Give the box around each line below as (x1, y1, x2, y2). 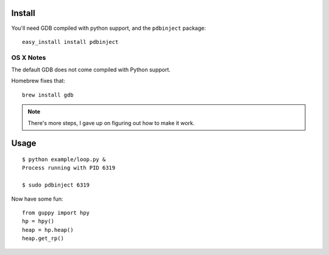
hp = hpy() (22, 218, 55, 225)
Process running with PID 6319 (22, 165, 116, 171)
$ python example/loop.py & (22, 156, 106, 163)
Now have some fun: (11, 195, 63, 203)
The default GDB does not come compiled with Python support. (11, 66, 171, 73)
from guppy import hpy (22, 209, 90, 216)
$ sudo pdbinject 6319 (22, 182, 90, 189)
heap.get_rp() (22, 235, 64, 242)
